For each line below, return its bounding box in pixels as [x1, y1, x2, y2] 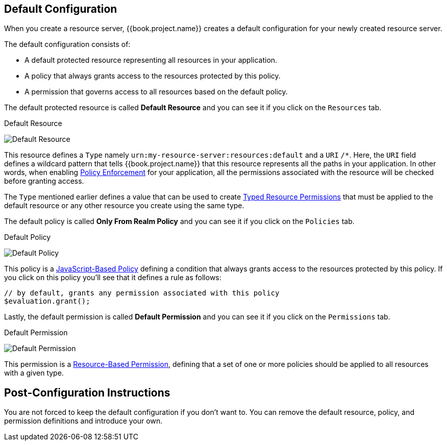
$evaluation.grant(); [4, 297, 90, 306]
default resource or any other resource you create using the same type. [4, 201, 244, 210]
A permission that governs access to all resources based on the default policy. [24, 87, 288, 96]
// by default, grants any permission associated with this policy [4, 289, 280, 298]
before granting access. [4, 177, 84, 186]
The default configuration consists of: [4, 40, 131, 49]
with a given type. [4, 368, 64, 378]
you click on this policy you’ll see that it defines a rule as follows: [4, 273, 221, 282]
